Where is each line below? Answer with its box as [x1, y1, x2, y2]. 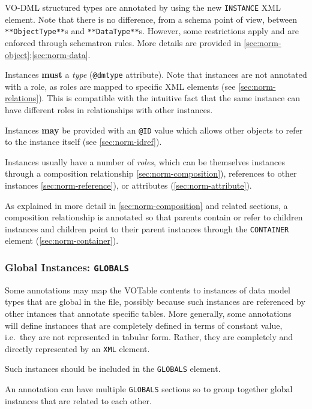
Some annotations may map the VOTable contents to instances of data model [5, 283, 290, 296]
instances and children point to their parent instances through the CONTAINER [5, 222, 289, 235]
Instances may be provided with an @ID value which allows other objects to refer [5, 123, 303, 136]
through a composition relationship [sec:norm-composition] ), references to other [5, 167, 297, 180]
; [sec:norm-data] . [29, 48, 91, 60]
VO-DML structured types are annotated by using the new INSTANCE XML [5, 1, 281, 13]
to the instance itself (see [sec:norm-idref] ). [5, 135, 162, 148]
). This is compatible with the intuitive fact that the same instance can [38, 92, 300, 104]
